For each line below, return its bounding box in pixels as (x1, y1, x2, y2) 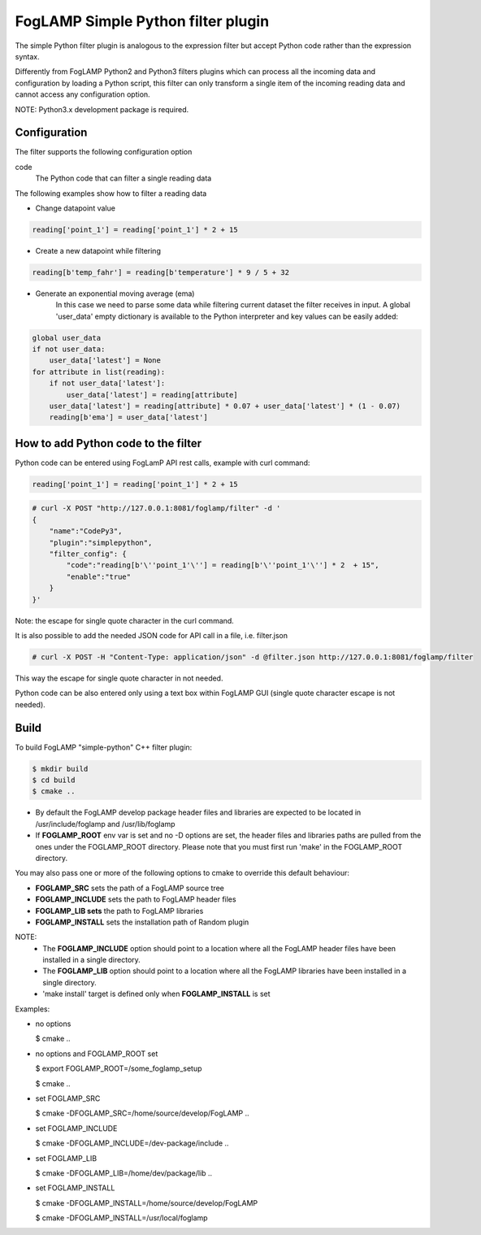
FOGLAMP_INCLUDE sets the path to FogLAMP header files (35, 894, 236, 904)
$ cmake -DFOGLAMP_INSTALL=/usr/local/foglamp (35, 1213, 208, 1223)
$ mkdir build (32, 764, 89, 773)
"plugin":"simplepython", (49, 537, 153, 547)
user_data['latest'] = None (49, 356, 162, 365)
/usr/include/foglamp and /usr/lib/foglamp (35, 819, 175, 828)
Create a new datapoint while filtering (35, 246, 162, 255)
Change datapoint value (35, 203, 115, 213)
